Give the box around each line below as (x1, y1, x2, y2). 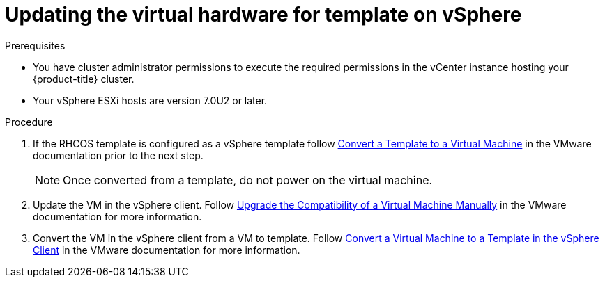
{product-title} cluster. (33, 72, 135, 85)
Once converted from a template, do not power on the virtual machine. (63, 172, 433, 187)
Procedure (5, 115, 53, 128)
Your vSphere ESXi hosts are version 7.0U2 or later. (33, 94, 268, 106)
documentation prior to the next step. (33, 149, 204, 161)
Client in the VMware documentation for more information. (33, 243, 300, 256)
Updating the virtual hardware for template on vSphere (5, 3, 522, 26)
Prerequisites (5, 39, 66, 51)
